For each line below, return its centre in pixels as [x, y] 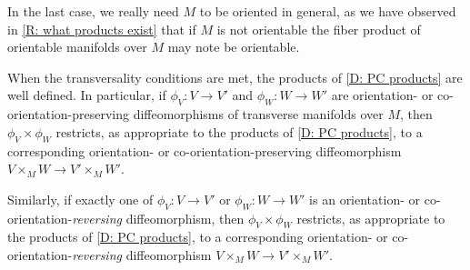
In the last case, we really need [93, 11]
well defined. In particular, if [87, 95]
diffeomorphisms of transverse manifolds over [258, 114]
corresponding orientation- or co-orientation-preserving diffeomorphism [205, 150]
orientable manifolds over [77, 47]
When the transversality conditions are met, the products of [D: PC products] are [235, 77]
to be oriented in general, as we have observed [328, 11]
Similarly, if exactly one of [80, 199]
